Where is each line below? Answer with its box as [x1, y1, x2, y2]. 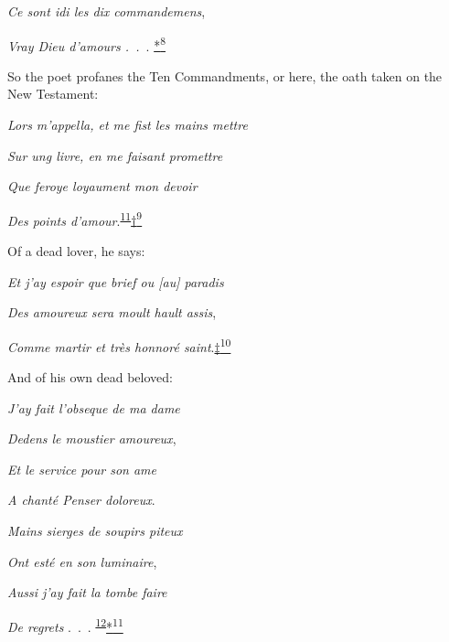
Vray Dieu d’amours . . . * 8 [7, 33, 166, 55]
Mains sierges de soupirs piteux [7, 521, 183, 540]
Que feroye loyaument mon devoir [7, 177, 198, 196]
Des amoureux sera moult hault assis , [7, 303, 217, 322]
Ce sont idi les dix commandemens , [7, 2, 206, 20]
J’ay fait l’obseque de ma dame [7, 398, 180, 417]
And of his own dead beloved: [7, 368, 173, 387]
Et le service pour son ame [7, 459, 157, 478]
